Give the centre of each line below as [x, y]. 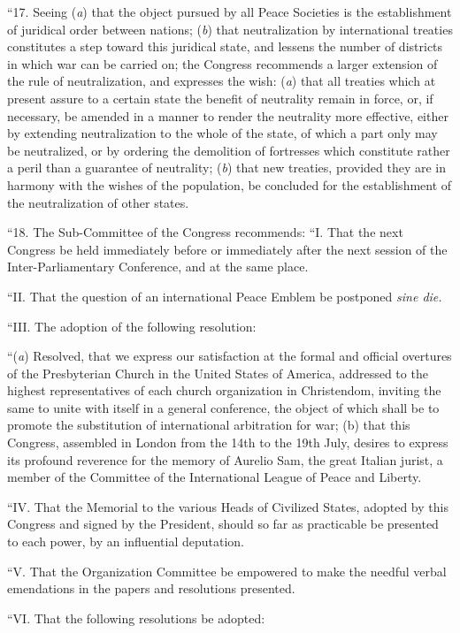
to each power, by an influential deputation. [126, 541]
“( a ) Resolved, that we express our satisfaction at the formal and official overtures [230, 356]
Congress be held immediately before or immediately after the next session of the [227, 249]
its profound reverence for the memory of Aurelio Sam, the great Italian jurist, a [225, 459]
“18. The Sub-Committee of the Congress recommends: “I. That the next [205, 232]
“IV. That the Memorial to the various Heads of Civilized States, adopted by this [228, 506]
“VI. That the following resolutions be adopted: [136, 618]
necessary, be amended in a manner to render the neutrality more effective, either [228, 115]
